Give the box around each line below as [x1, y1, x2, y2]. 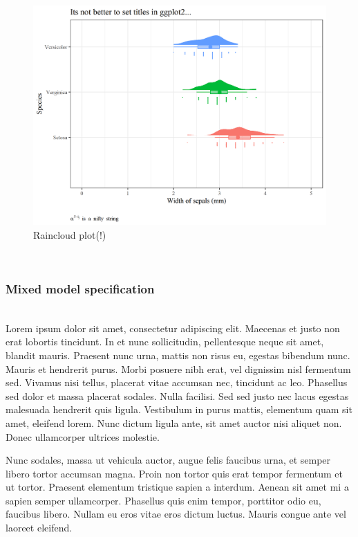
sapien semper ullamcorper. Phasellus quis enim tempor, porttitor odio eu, [6, 493, 321, 507]
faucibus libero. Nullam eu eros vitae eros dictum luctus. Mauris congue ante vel [6, 507, 346, 521]
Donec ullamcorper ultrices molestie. [6, 429, 160, 444]
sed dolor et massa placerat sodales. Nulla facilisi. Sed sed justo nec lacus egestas [6, 388, 349, 403]
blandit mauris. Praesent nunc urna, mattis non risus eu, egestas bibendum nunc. [6, 347, 350, 362]
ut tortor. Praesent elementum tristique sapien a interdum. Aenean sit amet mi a [6, 480, 349, 494]
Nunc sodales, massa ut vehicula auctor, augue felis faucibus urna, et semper [6, 453, 331, 467]
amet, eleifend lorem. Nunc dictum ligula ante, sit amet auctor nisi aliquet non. [6, 415, 342, 430]
